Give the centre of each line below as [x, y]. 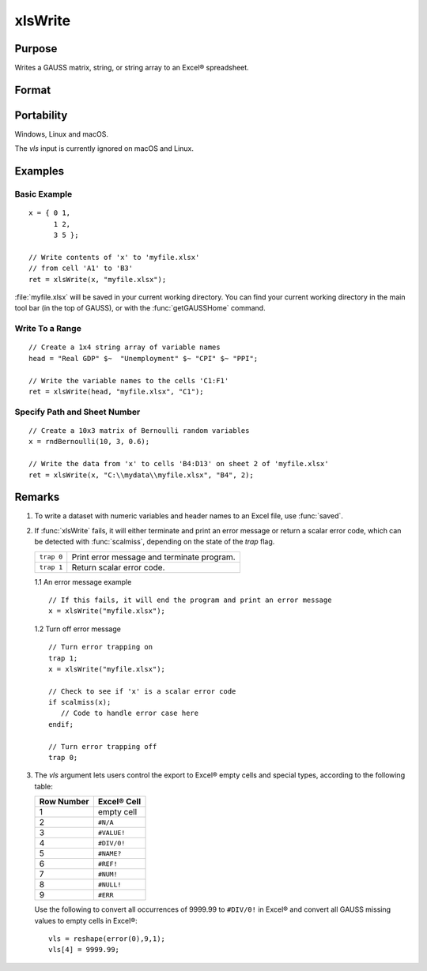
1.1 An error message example [83, 581]
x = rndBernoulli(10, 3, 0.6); [89, 442]
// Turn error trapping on [101, 647]
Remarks [37, 497]
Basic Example [43, 194]
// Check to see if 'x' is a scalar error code [142, 691]
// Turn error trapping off [103, 746]
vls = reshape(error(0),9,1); [107, 939]
